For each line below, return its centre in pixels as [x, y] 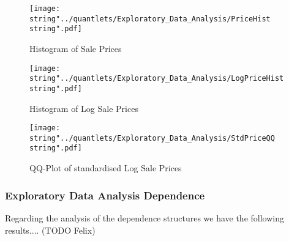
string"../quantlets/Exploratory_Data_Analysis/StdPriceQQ [152, 138]
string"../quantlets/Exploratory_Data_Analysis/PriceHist [150, 19]
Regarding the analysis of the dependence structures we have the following [144, 217]
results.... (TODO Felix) [50, 230]
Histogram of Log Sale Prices [84, 108]
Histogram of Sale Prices [76, 48]
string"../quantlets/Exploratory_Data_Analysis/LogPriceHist [157, 79]
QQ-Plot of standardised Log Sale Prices [106, 168]
